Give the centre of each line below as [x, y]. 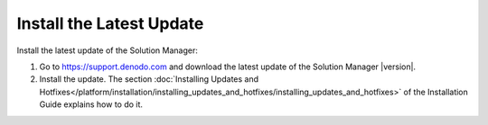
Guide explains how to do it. [91, 104]
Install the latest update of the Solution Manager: [107, 50]
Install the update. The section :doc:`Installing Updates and [149, 79]
